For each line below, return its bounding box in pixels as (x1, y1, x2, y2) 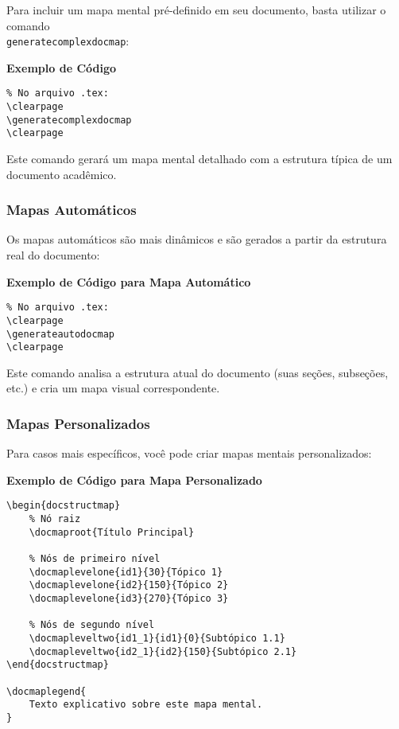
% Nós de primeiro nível (29, 553, 161, 565)
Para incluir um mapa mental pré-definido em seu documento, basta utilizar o (6, 2, 386, 18)
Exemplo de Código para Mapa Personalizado (6, 471, 262, 488)
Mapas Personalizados (6, 413, 150, 433)
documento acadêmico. (6, 166, 117, 182)
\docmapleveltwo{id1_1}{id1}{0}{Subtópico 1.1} (29, 633, 285, 645)
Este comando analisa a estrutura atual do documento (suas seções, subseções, (6, 364, 389, 380)
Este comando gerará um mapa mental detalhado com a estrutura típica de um (6, 150, 393, 167)
